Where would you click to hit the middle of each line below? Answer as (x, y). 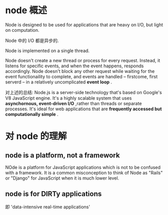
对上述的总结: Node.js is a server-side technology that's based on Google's (83, 92)
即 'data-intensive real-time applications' (48, 207)
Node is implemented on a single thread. (48, 51)
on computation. (22, 30)
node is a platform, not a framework (62, 155)
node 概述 (26, 10)
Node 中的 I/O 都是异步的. (32, 40)
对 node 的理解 (36, 136)
